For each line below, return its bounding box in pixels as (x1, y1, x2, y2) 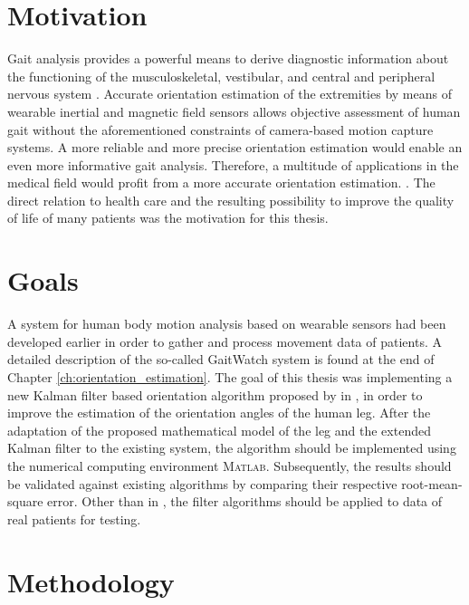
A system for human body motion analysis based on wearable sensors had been (7, 314, 446, 333)
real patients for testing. (7, 509, 141, 528)
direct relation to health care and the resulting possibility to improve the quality (7, 190, 455, 209)
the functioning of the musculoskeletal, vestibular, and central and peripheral (7, 66, 435, 85)
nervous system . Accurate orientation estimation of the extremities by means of (7, 84, 452, 103)
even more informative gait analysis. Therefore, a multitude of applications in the (7, 155, 459, 174)
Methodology (7, 562, 175, 600)
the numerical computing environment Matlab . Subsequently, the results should (7, 456, 452, 475)
